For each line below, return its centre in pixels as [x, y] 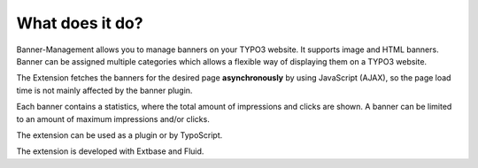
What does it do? [80, 23]
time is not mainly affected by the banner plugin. [104, 90]
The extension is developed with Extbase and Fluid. [110, 151]
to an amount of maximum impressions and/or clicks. [113, 118]
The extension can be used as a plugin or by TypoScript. [119, 135]
